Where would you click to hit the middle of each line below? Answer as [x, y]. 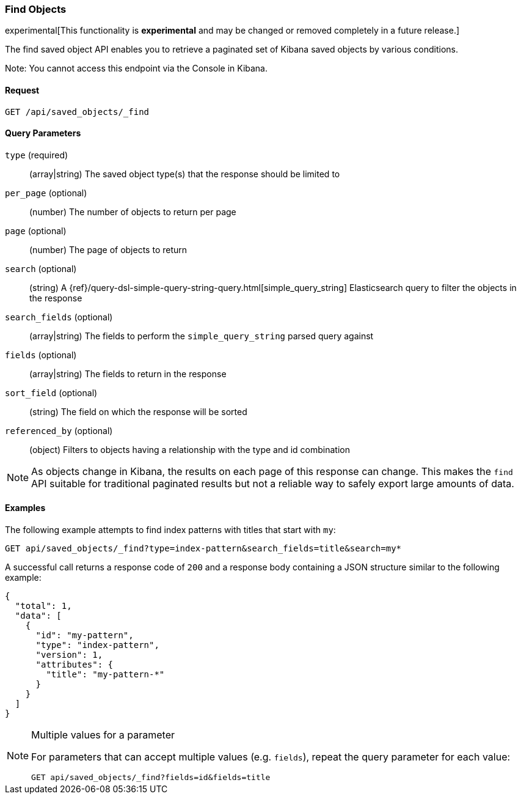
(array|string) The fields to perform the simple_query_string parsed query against [202, 336]
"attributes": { [75, 665]
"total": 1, [43, 606]
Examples [25, 508]
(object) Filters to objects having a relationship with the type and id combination [190, 449]
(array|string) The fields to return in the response [128, 374]
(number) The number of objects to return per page [133, 212]
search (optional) [41, 268]
